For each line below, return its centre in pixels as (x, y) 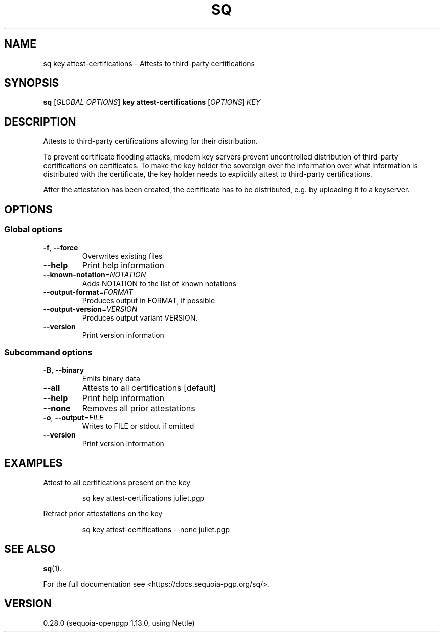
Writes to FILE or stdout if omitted (138, 426)
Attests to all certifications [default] (149, 388)
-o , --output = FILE (73, 418)
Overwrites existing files (122, 256)
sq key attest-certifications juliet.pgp (143, 498)
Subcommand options (48, 352)
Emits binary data (111, 379)
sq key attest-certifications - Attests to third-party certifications (149, 63)
